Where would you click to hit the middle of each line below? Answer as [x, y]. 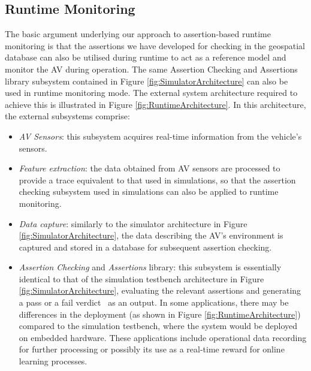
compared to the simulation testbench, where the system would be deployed [158, 326]
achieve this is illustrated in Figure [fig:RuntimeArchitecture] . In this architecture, [155, 104]
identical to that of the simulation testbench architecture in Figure [141, 278]
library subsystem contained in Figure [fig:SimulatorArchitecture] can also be [147, 81]
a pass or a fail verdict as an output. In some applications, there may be [154, 302]
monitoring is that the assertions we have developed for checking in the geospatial [155, 45]
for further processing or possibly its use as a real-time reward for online [152, 349]
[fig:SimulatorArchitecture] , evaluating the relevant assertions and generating [160, 290]
